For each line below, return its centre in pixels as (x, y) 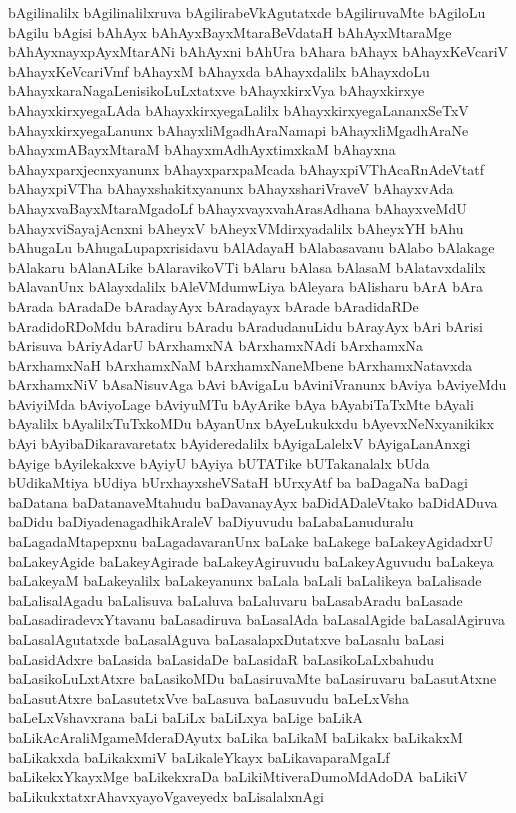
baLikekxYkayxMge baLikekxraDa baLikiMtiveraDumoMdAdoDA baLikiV (238, 776)
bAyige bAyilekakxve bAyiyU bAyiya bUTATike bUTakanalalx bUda (219, 462)
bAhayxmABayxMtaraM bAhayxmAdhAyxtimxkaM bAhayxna (202, 149)
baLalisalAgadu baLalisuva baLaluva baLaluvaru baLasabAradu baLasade (235, 599)
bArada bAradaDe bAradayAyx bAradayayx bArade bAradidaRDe (213, 305)
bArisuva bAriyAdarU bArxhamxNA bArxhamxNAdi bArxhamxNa (215, 345)
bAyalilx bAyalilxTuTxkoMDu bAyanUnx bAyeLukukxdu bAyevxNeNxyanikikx (251, 423)
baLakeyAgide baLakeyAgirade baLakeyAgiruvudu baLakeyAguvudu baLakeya (251, 560)
